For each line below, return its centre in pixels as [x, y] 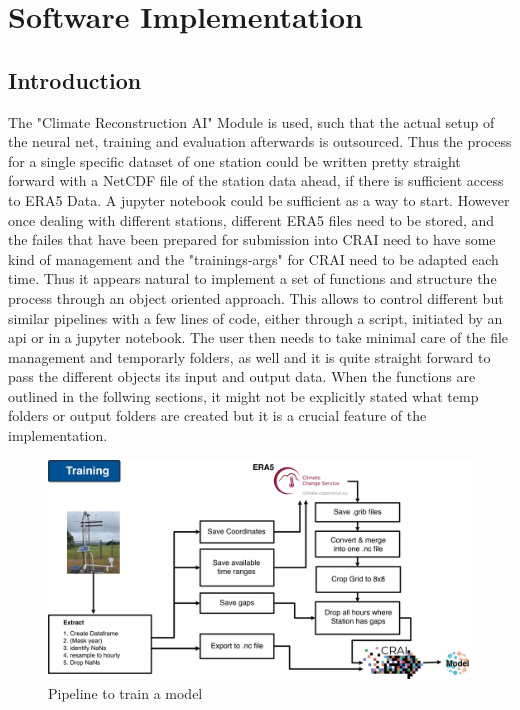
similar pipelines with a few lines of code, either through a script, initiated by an [255, 317]
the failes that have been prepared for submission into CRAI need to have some [252, 239]
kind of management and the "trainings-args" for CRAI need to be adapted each [253, 258]
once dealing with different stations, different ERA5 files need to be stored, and [251, 219]
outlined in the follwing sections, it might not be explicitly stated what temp [243, 395]
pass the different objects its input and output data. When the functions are [242, 376]
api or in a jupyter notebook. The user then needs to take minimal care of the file [258, 337]
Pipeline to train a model [125, 692]
